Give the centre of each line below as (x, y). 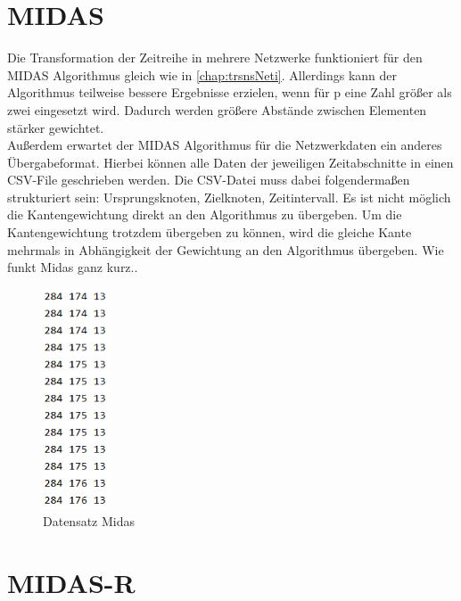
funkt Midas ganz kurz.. (73, 267)
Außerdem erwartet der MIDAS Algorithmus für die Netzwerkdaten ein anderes (225, 145)
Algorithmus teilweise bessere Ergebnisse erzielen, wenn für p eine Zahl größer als (230, 92)
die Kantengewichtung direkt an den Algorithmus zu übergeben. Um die (205, 214)
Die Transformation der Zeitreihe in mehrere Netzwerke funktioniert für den (215, 58)
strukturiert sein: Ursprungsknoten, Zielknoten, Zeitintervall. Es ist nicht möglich (229, 197)
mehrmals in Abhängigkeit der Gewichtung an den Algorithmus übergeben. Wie (226, 249)
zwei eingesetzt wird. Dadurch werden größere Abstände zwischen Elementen (217, 109)
